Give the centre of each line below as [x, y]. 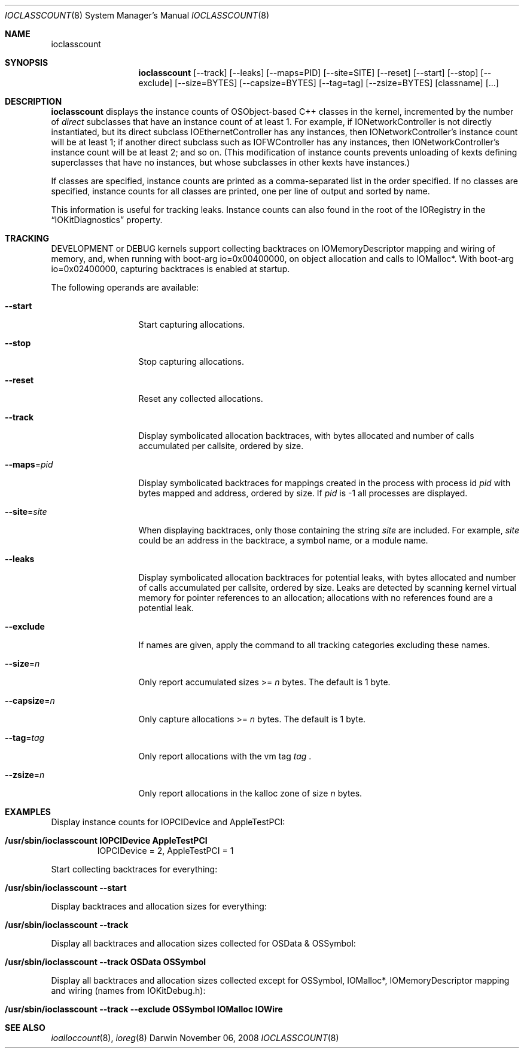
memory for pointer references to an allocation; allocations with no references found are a [316, 598]
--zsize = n [25, 775]
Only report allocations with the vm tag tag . [225, 756]
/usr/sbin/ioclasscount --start [66, 888]
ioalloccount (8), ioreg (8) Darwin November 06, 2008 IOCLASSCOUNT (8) [195, 1038]
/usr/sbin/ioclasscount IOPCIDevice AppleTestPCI [106, 840]
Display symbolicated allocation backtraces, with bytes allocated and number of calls [306, 436]
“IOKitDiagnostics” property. [107, 220]
